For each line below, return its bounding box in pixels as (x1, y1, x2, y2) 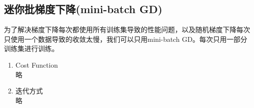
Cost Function (15, 59, 58, 70)
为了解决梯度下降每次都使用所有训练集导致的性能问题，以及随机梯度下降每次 (4, 24, 250, 35)
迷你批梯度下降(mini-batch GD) (4, 1, 163, 17)
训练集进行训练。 (4, 43, 59, 54)
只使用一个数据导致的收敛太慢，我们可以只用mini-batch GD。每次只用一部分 (4, 34, 248, 44)
